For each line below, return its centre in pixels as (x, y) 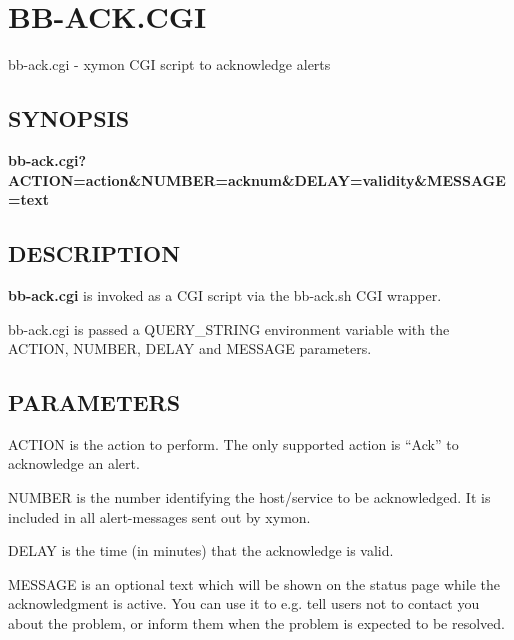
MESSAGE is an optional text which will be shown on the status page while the (254, 583)
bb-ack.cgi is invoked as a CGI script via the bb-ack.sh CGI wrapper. (225, 294)
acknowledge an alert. (74, 463)
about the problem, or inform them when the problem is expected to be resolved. (256, 623)
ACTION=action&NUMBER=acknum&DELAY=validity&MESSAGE (257, 179)
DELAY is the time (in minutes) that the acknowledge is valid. (201, 550)
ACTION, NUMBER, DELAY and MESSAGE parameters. (190, 348)
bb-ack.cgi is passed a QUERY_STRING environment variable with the (229, 328)
